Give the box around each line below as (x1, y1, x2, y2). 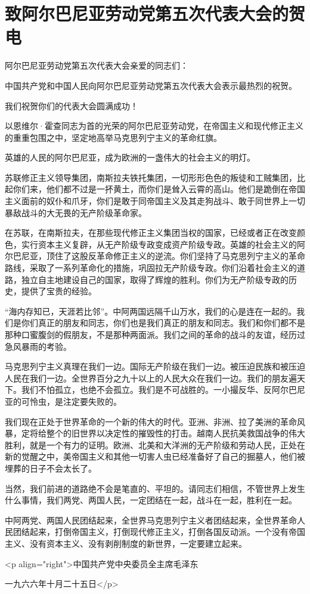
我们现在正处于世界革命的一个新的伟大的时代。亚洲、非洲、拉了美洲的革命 (5, 415, 297, 427)
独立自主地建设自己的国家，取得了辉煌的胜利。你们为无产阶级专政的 (21, 273, 289, 285)
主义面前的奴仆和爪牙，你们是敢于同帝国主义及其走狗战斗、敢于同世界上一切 (5, 195, 305, 207)
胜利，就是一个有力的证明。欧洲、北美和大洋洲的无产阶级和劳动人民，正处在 (5, 438, 305, 451)
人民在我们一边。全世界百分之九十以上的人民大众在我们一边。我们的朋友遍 (5, 371, 297, 384)
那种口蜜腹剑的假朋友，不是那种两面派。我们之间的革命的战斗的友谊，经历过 (5, 328, 305, 340)
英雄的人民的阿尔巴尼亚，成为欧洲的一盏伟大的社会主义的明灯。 (5, 151, 255, 164)
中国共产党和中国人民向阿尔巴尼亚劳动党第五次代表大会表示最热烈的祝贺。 (5, 79, 297, 91)
